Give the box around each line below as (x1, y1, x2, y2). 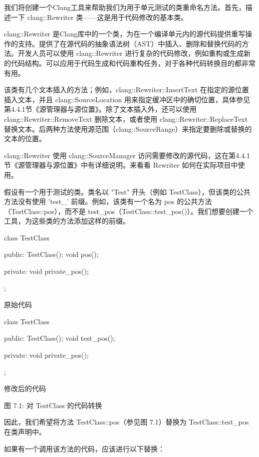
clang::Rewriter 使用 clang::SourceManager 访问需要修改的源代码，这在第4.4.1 (4, 150, 251, 160)
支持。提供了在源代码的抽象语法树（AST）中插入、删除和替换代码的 (17, 38, 242, 48)
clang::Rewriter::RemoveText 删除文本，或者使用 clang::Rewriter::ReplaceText (4, 113, 248, 124)
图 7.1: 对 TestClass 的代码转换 (4, 400, 102, 410)
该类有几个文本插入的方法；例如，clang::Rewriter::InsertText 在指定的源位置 (4, 84, 249, 95)
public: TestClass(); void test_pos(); (4, 333, 115, 343)
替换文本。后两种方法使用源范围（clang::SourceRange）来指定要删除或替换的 (4, 123, 252, 134)
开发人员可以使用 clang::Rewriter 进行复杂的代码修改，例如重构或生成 (17, 48, 244, 58)
